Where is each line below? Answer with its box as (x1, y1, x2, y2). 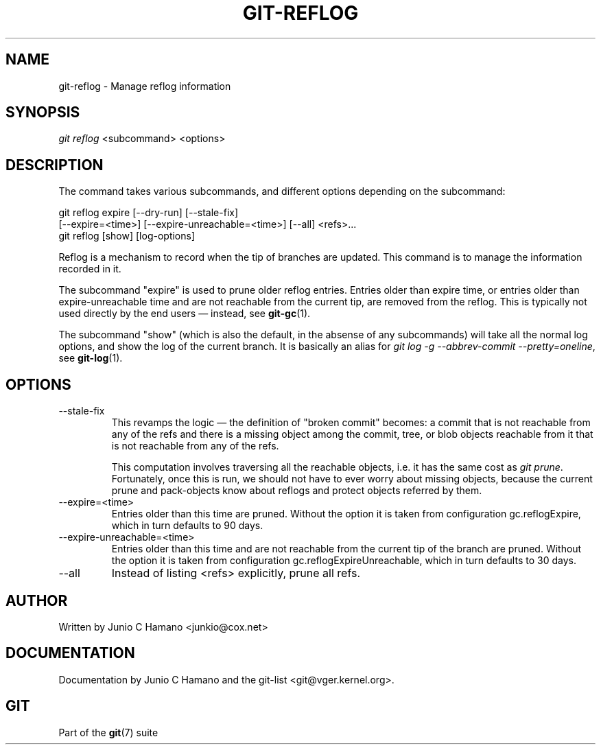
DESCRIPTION (5, 156, 104, 174)
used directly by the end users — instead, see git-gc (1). (58, 307, 311, 320)
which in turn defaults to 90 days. (111, 519, 263, 532)
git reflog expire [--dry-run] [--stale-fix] (58, 207, 239, 219)
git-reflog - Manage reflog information (58, 80, 231, 92)
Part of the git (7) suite (58, 726, 158, 738)
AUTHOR (5, 591, 68, 609)
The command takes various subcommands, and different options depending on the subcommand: (58, 185, 506, 198)
